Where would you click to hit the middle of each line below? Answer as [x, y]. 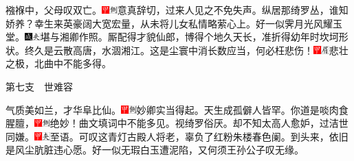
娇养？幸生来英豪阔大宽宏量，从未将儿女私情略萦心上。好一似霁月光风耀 [169, 23]
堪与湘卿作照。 [74, 37]
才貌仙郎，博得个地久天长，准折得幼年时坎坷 [237, 37]
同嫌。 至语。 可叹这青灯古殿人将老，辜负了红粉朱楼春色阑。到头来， [167, 136]
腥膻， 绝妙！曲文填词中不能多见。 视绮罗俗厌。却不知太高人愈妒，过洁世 [177, 123]
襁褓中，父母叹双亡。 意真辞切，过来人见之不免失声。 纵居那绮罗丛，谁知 [177, 10]
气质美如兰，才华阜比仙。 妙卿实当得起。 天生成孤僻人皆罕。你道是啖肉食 [177, 109]
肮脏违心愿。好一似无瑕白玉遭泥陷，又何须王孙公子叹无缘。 [169, 150]
